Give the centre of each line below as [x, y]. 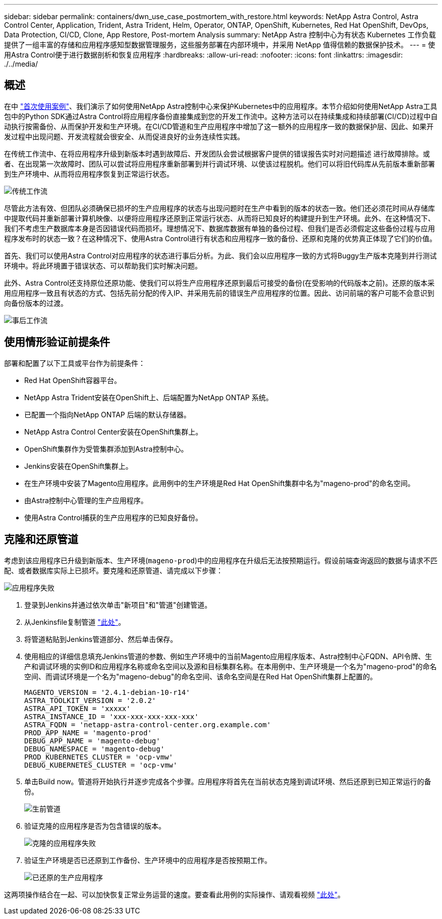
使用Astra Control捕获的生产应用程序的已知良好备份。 [113, 517]
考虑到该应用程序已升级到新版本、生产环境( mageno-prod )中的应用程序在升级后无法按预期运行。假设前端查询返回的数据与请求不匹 [221, 560]
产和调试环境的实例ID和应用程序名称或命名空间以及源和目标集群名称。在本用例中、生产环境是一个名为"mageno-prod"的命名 [231, 666]
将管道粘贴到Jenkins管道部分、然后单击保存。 [101, 639]
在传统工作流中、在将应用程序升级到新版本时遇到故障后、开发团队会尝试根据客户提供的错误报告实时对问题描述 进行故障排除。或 [217, 153]
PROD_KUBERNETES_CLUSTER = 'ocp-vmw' [99, 757]
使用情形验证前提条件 [57, 342]
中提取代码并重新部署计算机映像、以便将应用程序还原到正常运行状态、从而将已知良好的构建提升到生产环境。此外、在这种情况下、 [219, 218]
